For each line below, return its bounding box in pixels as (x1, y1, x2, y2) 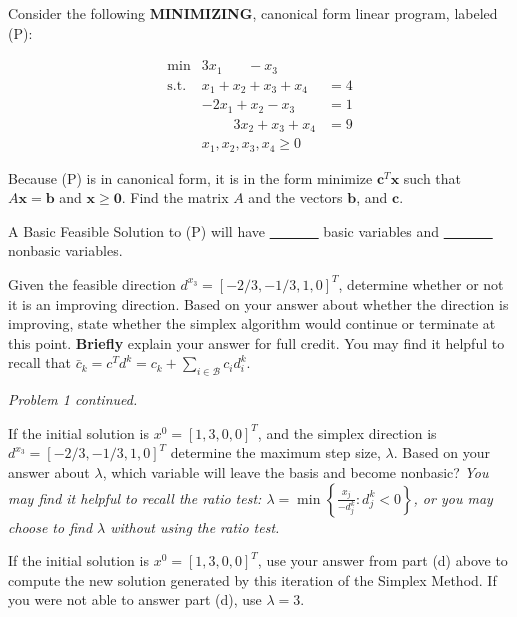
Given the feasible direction (8, 273, 176, 294)
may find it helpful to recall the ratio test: (8, 487, 262, 508)
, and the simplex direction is (257, 422, 437, 443)
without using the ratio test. (110, 516, 280, 537)
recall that (8, 352, 72, 373)
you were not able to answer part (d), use (8, 589, 262, 610)
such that (403, 167, 462, 188)
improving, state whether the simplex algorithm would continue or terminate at (8, 313, 496, 334)
